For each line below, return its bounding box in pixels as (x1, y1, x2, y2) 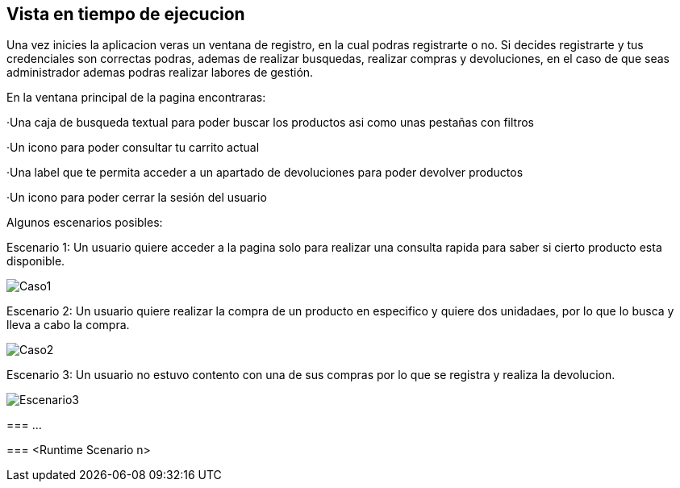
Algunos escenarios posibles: (6, 215, 163, 230)
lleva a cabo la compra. (6, 318, 130, 332)
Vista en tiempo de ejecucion (6, 4, 245, 24)
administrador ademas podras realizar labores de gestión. (6, 65, 314, 80)
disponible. (6, 254, 65, 269)
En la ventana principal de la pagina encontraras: (6, 90, 266, 105)
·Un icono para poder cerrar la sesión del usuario (6, 190, 267, 205)
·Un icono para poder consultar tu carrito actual (6, 140, 260, 155)
